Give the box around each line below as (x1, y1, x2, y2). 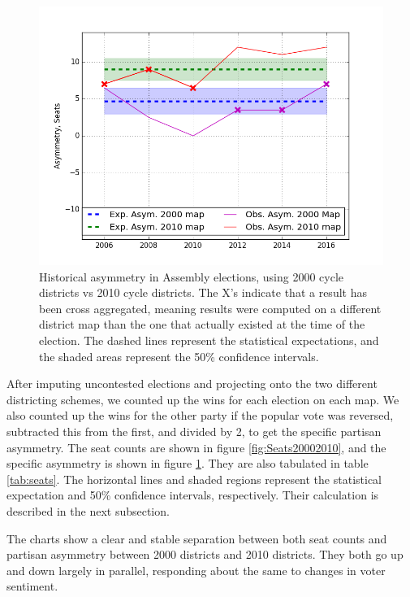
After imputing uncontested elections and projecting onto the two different (6, 375, 378, 392)
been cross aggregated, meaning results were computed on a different (39, 299, 382, 316)
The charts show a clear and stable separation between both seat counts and (6, 529, 387, 547)
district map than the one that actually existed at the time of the (39, 316, 365, 333)
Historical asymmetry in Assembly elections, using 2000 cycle (39, 268, 343, 285)
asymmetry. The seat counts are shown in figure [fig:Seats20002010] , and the (6, 438, 386, 455)
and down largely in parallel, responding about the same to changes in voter (6, 561, 386, 578)
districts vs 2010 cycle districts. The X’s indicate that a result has (39, 284, 367, 301)
